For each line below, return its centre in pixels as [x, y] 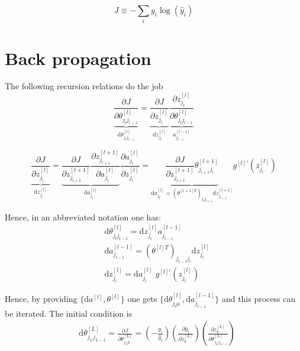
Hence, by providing [41, 299]
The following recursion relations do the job [84, 86]
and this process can [259, 299]
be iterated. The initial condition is [69, 313]
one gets [142, 299]
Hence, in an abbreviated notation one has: [83, 217]
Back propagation [78, 58]
